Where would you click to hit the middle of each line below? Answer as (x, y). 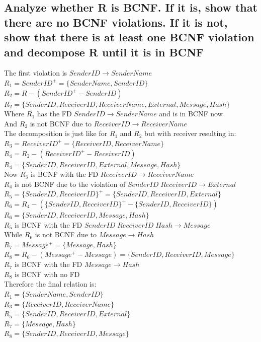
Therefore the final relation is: (50, 284)
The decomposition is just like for (56, 133)
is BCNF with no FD (47, 274)
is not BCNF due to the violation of (70, 184)
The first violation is (36, 73)
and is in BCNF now (191, 114)
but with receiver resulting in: (190, 133)
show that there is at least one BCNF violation (129, 37)
